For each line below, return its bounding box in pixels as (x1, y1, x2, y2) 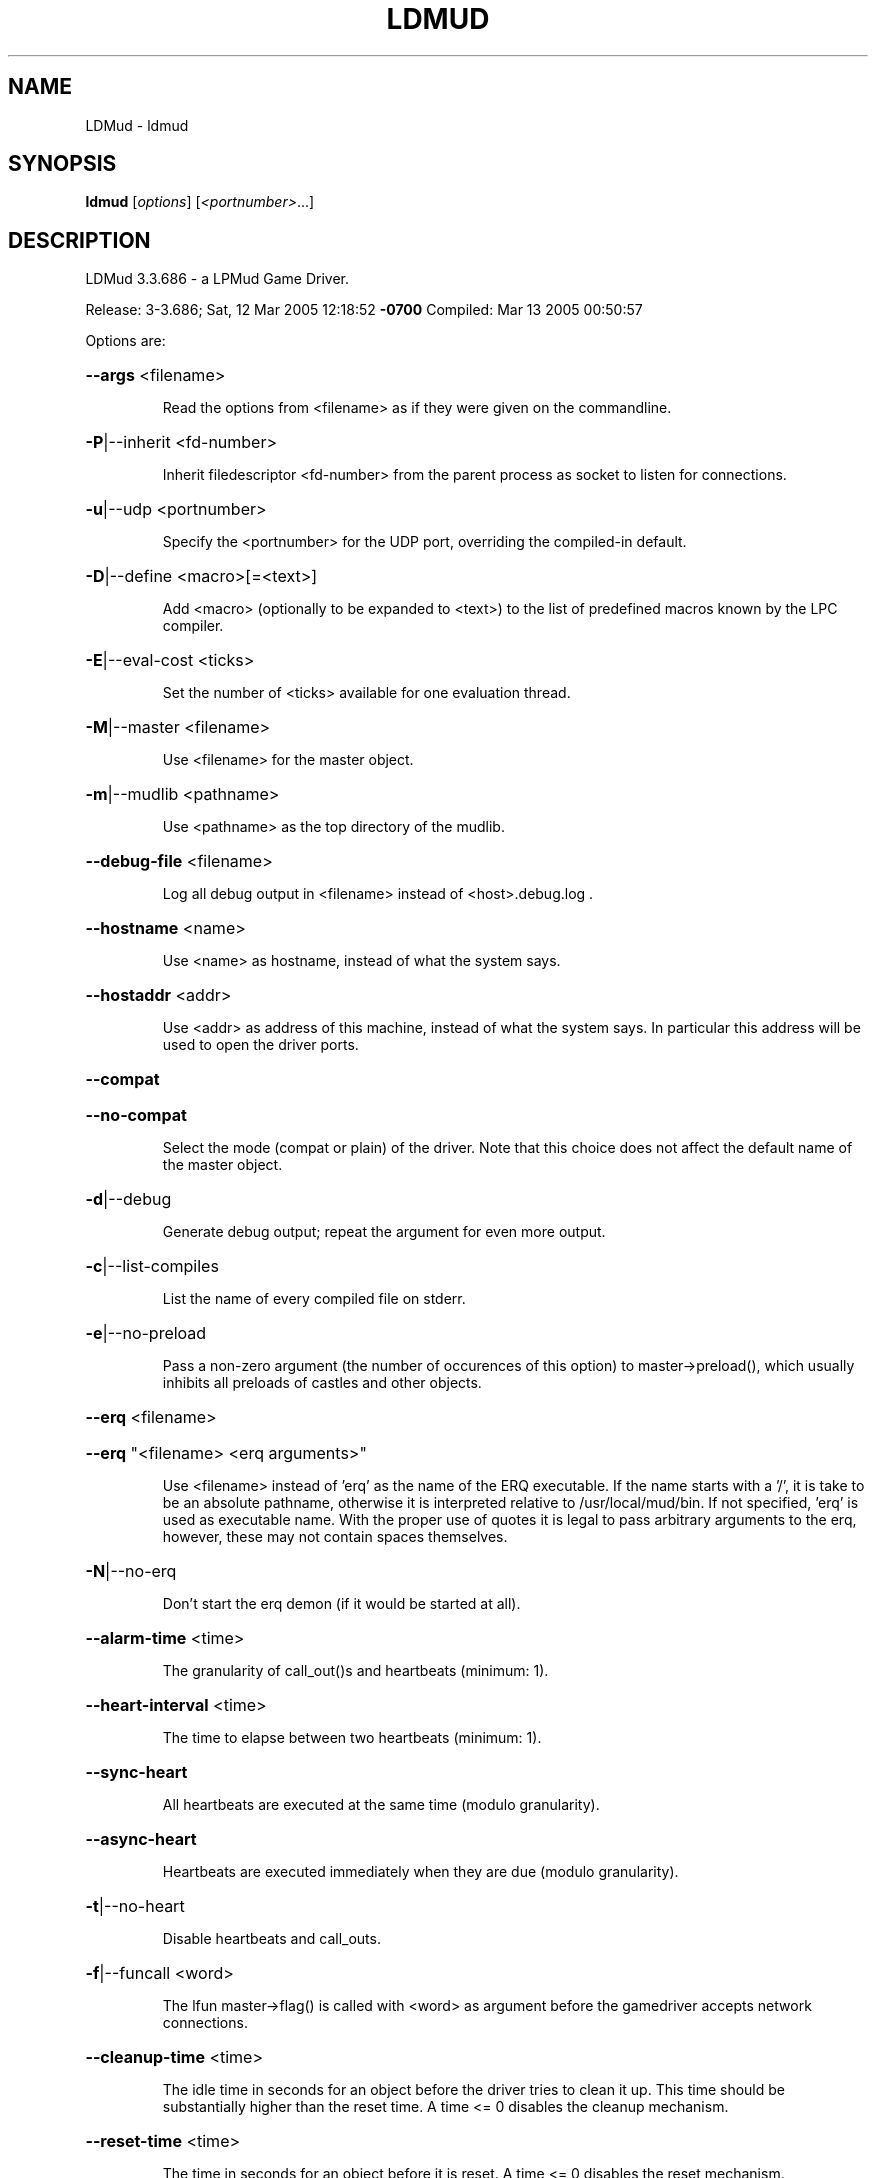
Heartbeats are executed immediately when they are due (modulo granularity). (162, 1863, 679, 1881)
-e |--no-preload (85, 1323, 207, 1344)
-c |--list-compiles (85, 1256, 219, 1277)
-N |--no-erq (85, 1561, 177, 1582)
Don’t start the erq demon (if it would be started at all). (162, 1595, 521, 1613)
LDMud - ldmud (85, 116, 189, 134)
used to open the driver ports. (162, 1036, 359, 1054)
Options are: (85, 332, 166, 350)
